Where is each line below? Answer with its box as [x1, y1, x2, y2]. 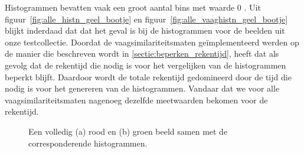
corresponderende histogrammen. [28, 136, 148, 149]
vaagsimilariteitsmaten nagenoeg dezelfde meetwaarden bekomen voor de [5, 93, 268, 106]
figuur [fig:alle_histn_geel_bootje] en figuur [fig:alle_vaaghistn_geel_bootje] [5, 12, 288, 25]
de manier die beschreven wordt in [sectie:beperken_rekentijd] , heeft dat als [5, 47, 279, 60]
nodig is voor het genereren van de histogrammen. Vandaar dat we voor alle [5, 82, 280, 95]
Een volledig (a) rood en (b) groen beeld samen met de [28, 125, 228, 137]
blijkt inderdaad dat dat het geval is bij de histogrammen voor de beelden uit [5, 24, 285, 37]
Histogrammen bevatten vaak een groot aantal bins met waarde [5, 1, 235, 13]
